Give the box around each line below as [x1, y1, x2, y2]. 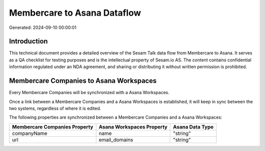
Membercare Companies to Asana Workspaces [9, 76, 157, 85]
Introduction [9, 37, 48, 46]
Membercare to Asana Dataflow [9, 7, 141, 18]
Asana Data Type [173, 123, 214, 130]
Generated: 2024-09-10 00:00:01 [9, 25, 77, 30]
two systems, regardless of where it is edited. [9, 105, 102, 111]
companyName [12, 130, 48, 137]
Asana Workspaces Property [99, 123, 168, 130]
